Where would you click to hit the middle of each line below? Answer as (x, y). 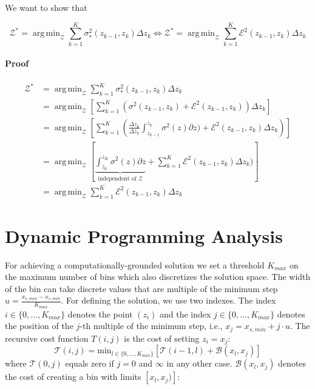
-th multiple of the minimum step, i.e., (151, 326)
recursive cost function (47, 338)
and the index (185, 314)
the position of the (39, 326)
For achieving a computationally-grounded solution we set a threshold (135, 264)
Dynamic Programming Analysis (144, 235)
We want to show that (46, 7)
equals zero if (90, 363)
